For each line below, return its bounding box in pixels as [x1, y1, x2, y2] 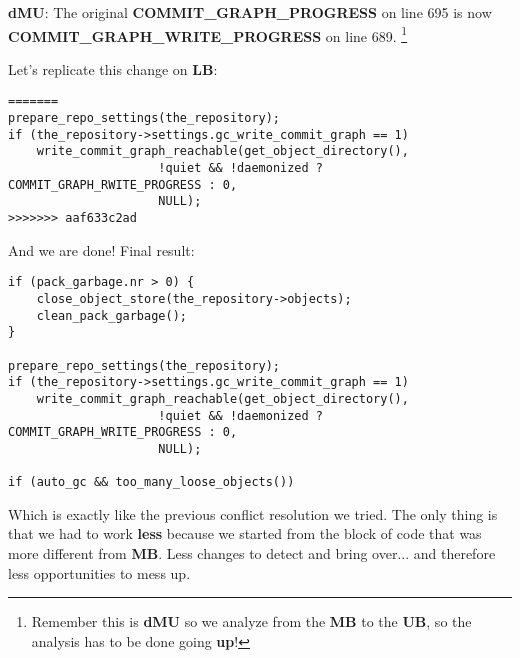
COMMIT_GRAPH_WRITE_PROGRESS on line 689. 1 [8, 22, 408, 46]
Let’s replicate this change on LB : [8, 58, 218, 79]
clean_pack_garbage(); [36, 308, 187, 323]
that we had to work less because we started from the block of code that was [8, 523, 482, 544]
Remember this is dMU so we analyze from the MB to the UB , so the [31, 611, 472, 632]
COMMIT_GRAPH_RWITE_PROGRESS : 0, [8, 177, 238, 192]
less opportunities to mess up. [8, 562, 191, 583]
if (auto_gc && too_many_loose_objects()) [8, 475, 295, 490]
